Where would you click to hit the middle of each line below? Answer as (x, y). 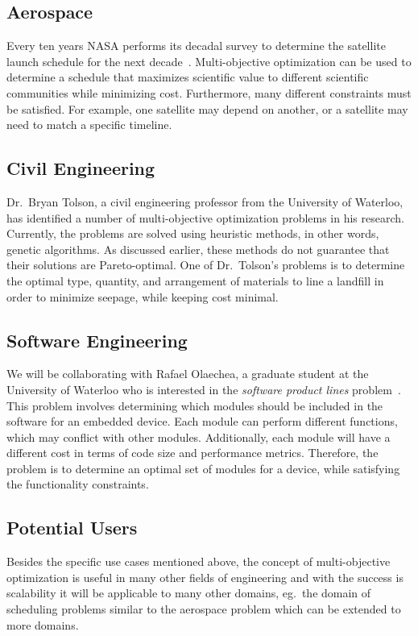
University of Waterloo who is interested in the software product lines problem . (204, 389)
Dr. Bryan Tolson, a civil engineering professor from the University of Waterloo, (205, 201)
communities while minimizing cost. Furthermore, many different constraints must (209, 92)
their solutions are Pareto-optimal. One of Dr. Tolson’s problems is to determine (206, 265)
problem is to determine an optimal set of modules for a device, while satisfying (203, 468)
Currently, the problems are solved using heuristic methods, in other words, (193, 233)
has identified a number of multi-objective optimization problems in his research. (205, 217)
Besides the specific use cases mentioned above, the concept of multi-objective (199, 561)
